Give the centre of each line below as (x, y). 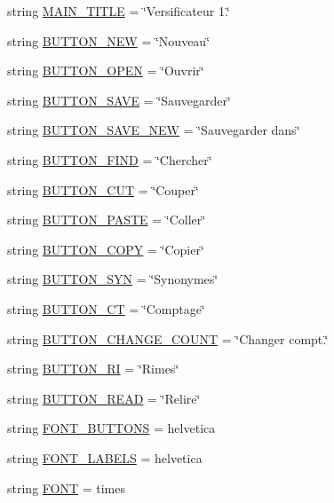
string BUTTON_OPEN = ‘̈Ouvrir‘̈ (106, 71)
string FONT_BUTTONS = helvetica (111, 428)
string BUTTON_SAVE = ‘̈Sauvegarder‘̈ (119, 100)
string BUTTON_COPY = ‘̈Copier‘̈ (106, 249)
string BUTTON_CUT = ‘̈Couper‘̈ (103, 189)
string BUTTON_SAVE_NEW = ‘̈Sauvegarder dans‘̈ (154, 130)
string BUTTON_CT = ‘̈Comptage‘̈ (106, 308)
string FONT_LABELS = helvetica (105, 457)
